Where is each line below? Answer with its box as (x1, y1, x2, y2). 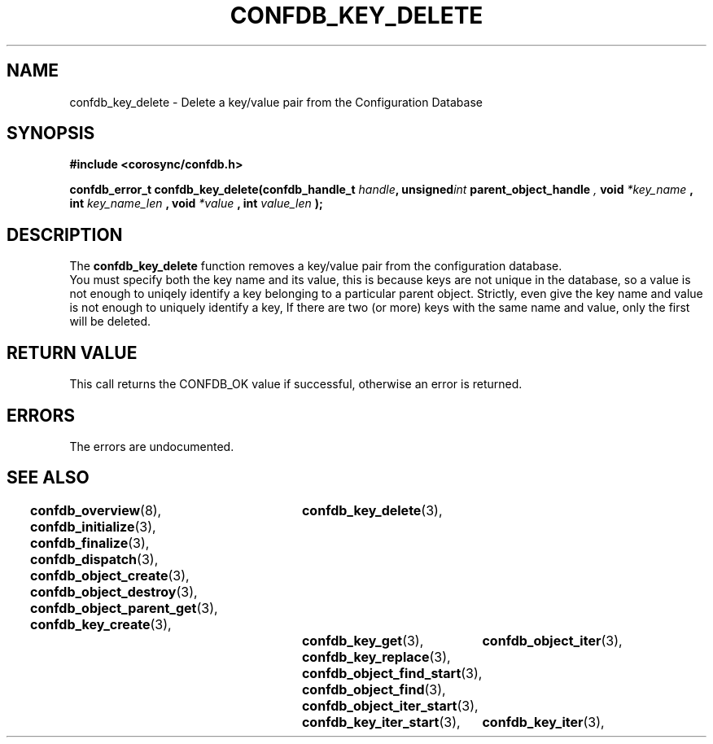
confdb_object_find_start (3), (301, 664, 483, 681)
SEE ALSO (7, 467, 90, 488)
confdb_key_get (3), (301, 632, 424, 649)
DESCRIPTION (7, 224, 123, 245)
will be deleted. (69, 314, 151, 329)
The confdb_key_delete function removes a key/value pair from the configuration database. (69, 259, 562, 274)
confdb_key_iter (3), (482, 713, 605, 730)
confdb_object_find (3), (301, 681, 446, 698)
